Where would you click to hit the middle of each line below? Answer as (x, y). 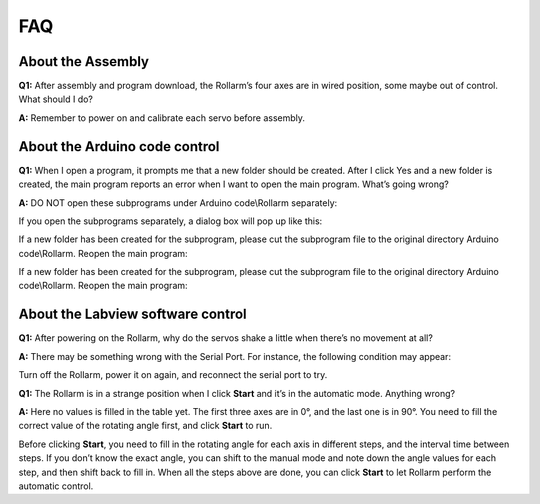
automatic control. (56, 486)
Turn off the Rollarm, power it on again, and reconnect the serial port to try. (173, 375)
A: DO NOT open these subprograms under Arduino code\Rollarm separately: (178, 202)
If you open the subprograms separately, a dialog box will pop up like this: (170, 221)
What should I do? (56, 99)
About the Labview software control (132, 314)
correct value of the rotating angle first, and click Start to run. (145, 426)
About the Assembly (84, 61)
